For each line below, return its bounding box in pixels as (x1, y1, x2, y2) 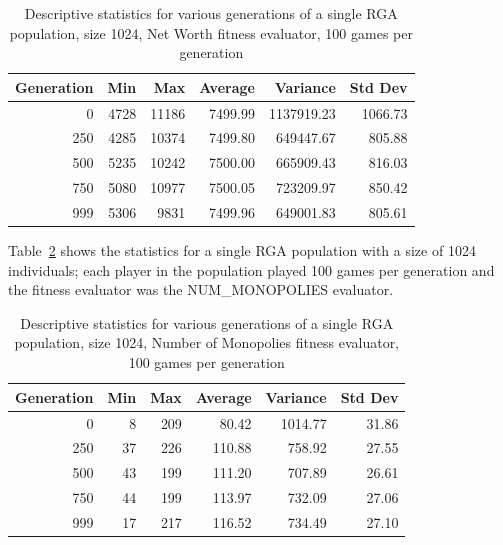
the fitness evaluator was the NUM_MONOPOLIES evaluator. (8, 279, 394, 300)
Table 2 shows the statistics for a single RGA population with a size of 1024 (8, 240, 476, 261)
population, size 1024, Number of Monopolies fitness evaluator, (14, 332, 400, 353)
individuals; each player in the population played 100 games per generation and (8, 259, 495, 280)
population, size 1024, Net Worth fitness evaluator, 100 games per (9, 22, 413, 43)
